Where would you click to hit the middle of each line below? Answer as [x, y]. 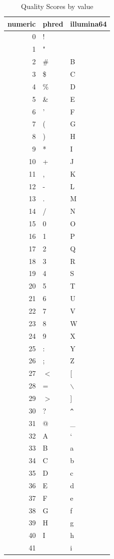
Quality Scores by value [57, 6]
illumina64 [88, 23]
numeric [22, 23]
